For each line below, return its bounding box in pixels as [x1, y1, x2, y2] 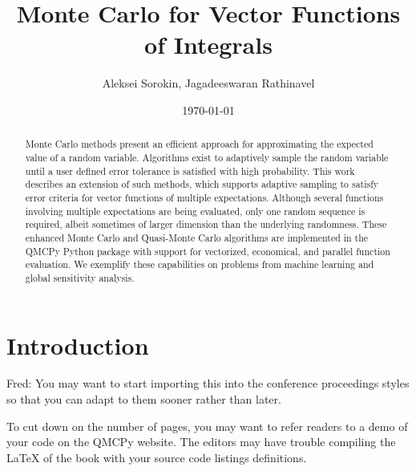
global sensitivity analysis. [25, 270, 135, 284]
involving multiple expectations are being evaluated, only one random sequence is [25, 204, 366, 217]
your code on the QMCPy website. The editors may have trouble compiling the [6, 433, 396, 450]
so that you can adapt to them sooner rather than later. [6, 391, 281, 408]
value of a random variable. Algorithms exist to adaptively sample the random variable [25, 150, 389, 164]
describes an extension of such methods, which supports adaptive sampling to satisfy [25, 177, 379, 191]
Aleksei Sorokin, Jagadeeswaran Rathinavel [102, 75, 315, 91]
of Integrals [144, 28, 273, 61]
